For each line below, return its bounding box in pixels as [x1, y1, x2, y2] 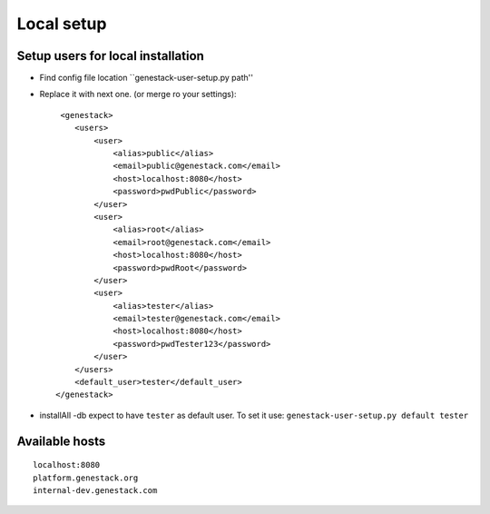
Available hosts [16, 433, 106, 449]
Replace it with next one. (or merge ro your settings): [39, 89, 237, 100]
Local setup [16, 14, 107, 34]
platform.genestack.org [33, 472, 139, 483]
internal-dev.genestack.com [33, 486, 158, 496]
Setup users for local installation [16, 48, 204, 64]
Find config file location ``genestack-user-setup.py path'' [39, 73, 254, 84]
